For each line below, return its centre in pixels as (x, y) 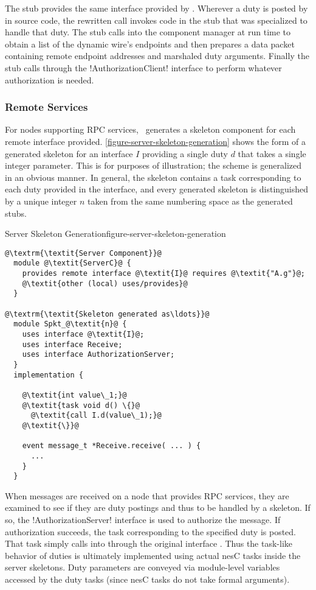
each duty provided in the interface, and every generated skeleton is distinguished (157, 189)
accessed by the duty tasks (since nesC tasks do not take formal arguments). (147, 579)
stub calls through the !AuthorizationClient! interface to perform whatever (143, 67)
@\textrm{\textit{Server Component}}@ (83, 253)
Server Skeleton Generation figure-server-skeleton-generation (115, 234)
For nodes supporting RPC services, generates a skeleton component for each (150, 129)
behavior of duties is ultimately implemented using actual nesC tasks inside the (153, 555)
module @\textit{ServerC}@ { (72, 263)
